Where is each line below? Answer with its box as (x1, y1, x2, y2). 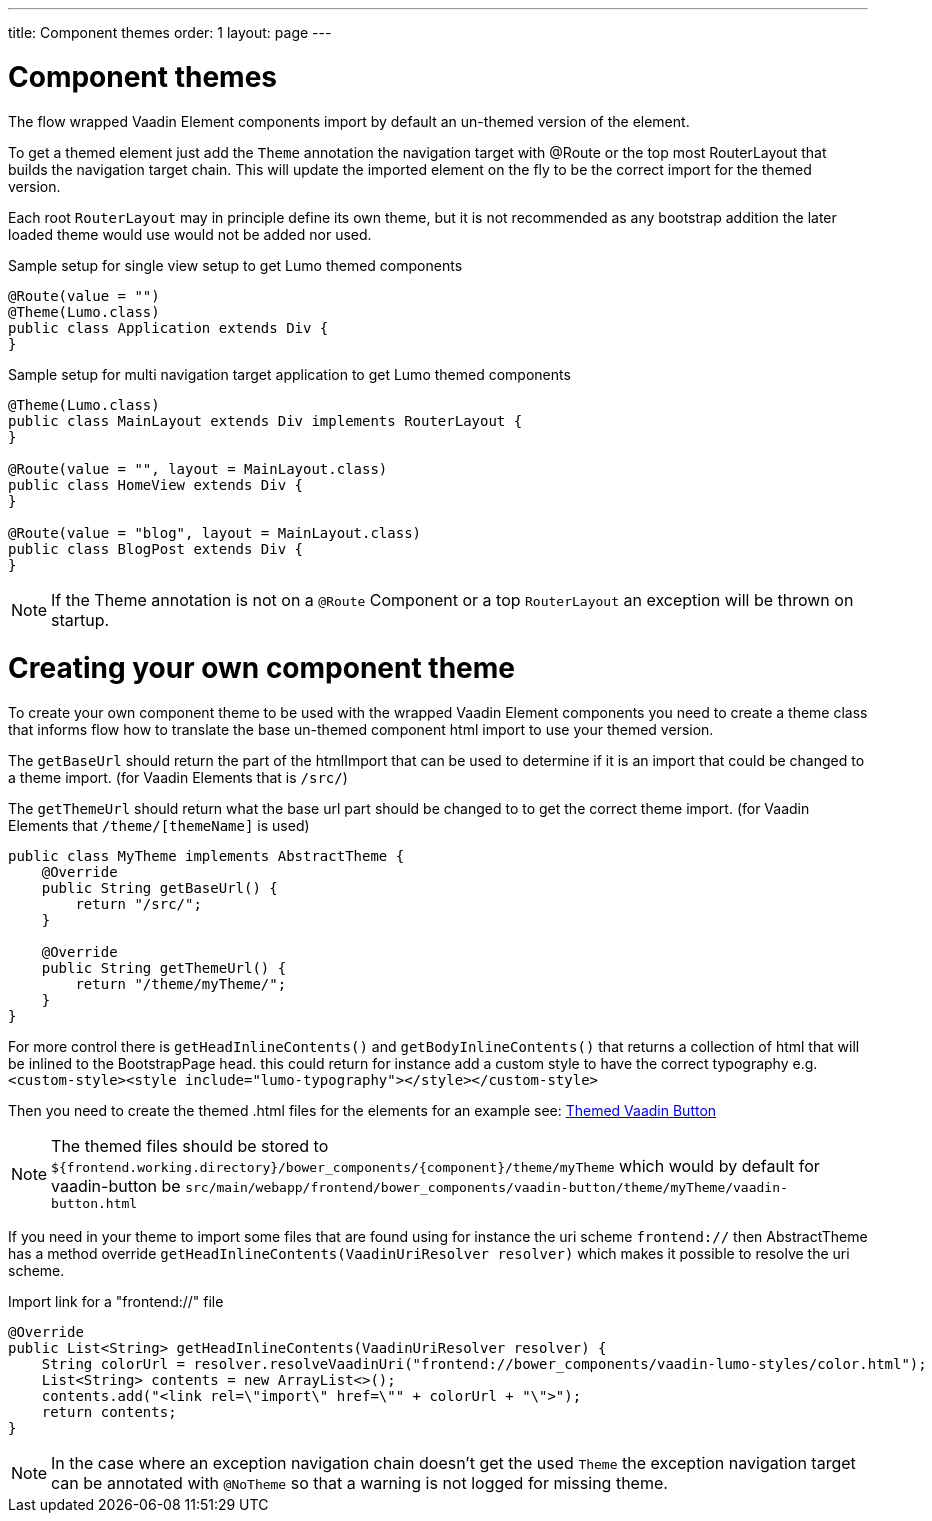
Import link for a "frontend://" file (8, 1293, 224, 1310)
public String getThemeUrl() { (41, 960, 287, 976)
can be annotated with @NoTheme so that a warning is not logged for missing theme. (51, 1473, 668, 1493)
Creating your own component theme (8, 651, 515, 686)
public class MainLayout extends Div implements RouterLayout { (8, 412, 523, 429)
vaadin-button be (51, 1176, 181, 1196)
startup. (51, 609, 110, 630)
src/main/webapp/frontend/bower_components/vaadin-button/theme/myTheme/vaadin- (185, 1180, 788, 1195)
